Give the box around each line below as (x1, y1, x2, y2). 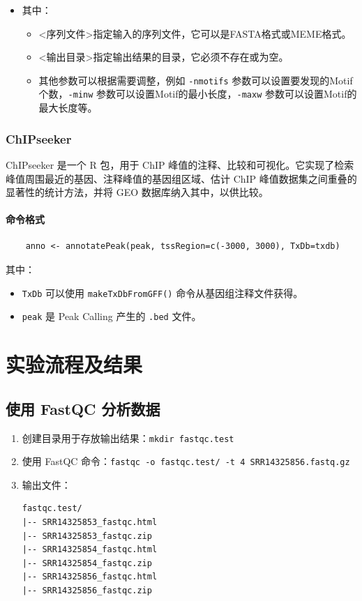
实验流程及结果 (6, 350, 143, 379)
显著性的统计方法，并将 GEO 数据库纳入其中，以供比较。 (6, 185, 269, 199)
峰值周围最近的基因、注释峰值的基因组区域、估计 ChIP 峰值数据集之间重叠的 (6, 171, 357, 185)
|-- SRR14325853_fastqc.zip (22, 531, 152, 541)
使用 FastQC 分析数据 (6, 397, 160, 419)
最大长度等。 (38, 100, 98, 115)
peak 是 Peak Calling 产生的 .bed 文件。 (22, 309, 202, 324)
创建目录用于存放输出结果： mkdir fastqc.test (22, 430, 234, 445)
